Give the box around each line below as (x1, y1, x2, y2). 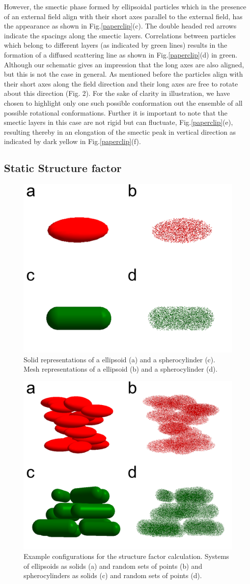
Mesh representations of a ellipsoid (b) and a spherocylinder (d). (24, 364, 218, 374)
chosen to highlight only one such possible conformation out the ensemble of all (4, 97, 243, 108)
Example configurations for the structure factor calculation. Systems (24, 551, 229, 561)
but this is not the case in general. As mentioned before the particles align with (4, 69, 243, 79)
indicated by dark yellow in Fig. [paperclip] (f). (4, 136, 141, 146)
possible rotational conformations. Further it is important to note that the (4, 107, 227, 117)
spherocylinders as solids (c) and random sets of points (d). (24, 570, 202, 581)
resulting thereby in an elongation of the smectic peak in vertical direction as (4, 126, 236, 137)
